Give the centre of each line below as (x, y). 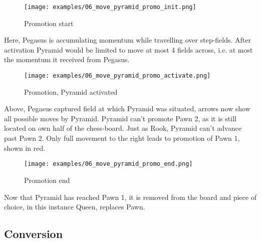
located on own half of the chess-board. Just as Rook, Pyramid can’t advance (123, 128)
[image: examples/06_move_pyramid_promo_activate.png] (117, 76)
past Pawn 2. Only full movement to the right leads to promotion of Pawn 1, (122, 138)
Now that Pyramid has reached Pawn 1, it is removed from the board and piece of (130, 197)
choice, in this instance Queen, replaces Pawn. (75, 207)
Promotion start (49, 23)
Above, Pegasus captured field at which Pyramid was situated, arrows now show (127, 108)
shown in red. (25, 148)
